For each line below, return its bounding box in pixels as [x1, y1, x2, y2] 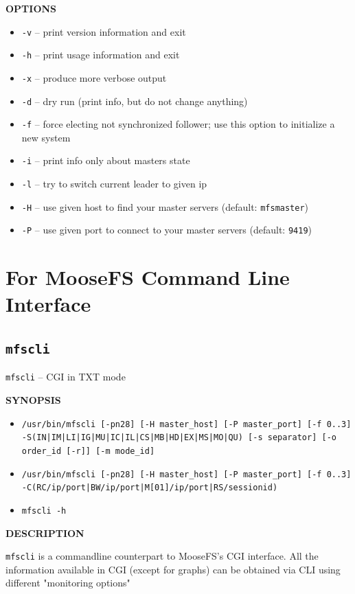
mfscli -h [21, 505, 67, 516]
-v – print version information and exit [21, 24, 186, 38]
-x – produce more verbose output [21, 70, 167, 84]
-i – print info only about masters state [21, 153, 190, 168]
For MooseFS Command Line [5, 263, 290, 291]
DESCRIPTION [5, 525, 84, 540]
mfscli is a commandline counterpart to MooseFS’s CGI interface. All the [5, 549, 319, 563]
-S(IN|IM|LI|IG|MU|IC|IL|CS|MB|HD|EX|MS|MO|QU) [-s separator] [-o [21, 433, 336, 443]
